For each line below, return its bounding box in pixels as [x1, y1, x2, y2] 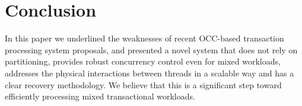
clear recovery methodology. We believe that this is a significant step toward [5, 78, 282, 91]
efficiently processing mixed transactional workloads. [5, 90, 195, 102]
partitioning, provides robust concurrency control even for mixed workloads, [5, 55, 281, 68]
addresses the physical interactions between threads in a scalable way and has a [5, 66, 294, 79]
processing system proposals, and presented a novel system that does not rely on [5, 43, 298, 56]
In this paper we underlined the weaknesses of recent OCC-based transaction [5, 32, 284, 44]
